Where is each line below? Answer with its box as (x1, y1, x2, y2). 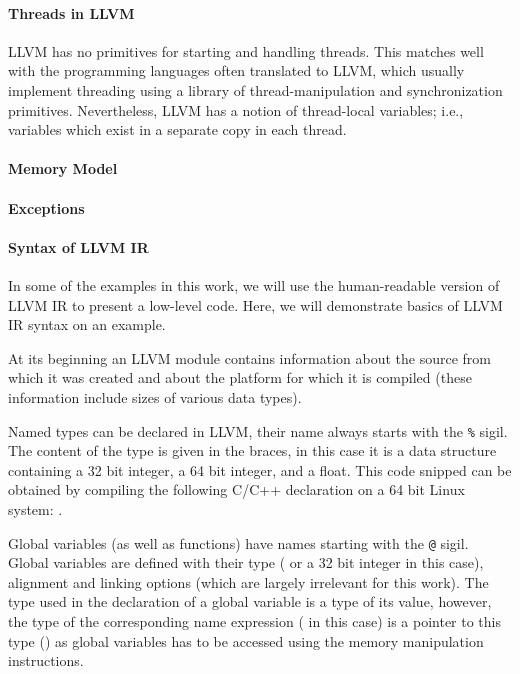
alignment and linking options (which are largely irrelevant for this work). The (8, 571, 489, 592)
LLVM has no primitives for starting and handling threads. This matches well (8, 40, 484, 61)
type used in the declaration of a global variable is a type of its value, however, (8, 591, 492, 612)
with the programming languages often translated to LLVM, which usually (8, 60, 465, 81)
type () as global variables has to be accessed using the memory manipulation (8, 630, 484, 651)
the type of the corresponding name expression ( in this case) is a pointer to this (8, 610, 502, 631)
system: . (8, 498, 63, 519)
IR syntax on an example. (8, 314, 166, 335)
